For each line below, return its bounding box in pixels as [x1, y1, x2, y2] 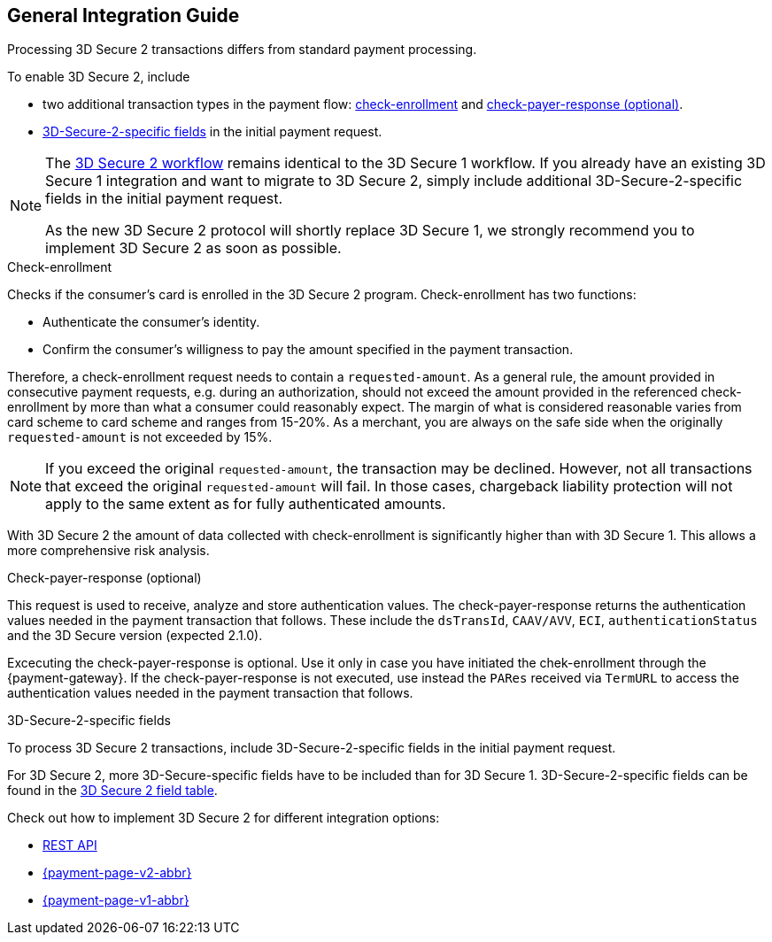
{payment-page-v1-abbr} [42, 892, 189, 908]
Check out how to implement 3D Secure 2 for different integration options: [7, 810, 440, 826]
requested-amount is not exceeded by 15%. [7, 429, 273, 445]
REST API [42, 838, 97, 853]
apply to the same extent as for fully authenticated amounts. [45, 495, 446, 513]
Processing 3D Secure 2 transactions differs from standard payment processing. [7, 42, 477, 58]
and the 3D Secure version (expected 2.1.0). [7, 628, 263, 644]
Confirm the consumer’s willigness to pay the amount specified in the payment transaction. [42, 342, 574, 358]
